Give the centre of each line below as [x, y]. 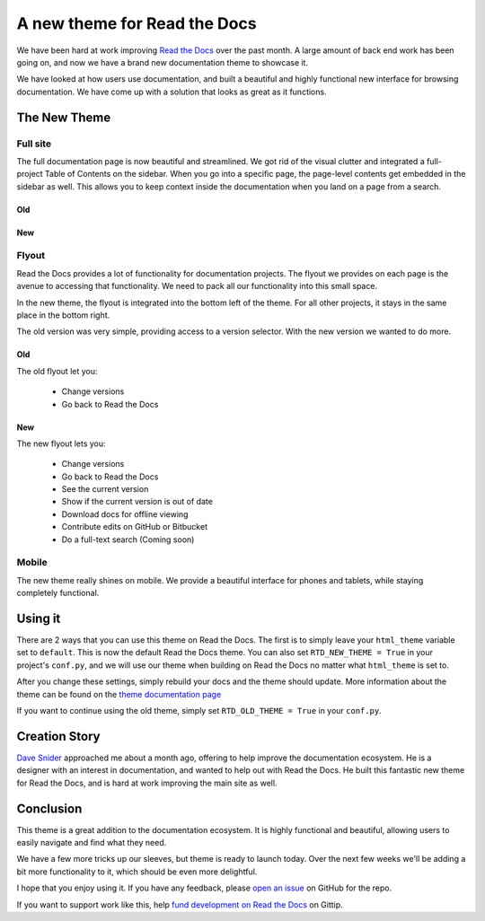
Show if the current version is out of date [137, 502]
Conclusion [49, 808]
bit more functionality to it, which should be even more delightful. [137, 872]
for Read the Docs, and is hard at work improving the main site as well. [147, 783]
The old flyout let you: [57, 371]
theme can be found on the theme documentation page [119, 694]
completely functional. [58, 593]
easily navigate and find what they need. [92, 843]
